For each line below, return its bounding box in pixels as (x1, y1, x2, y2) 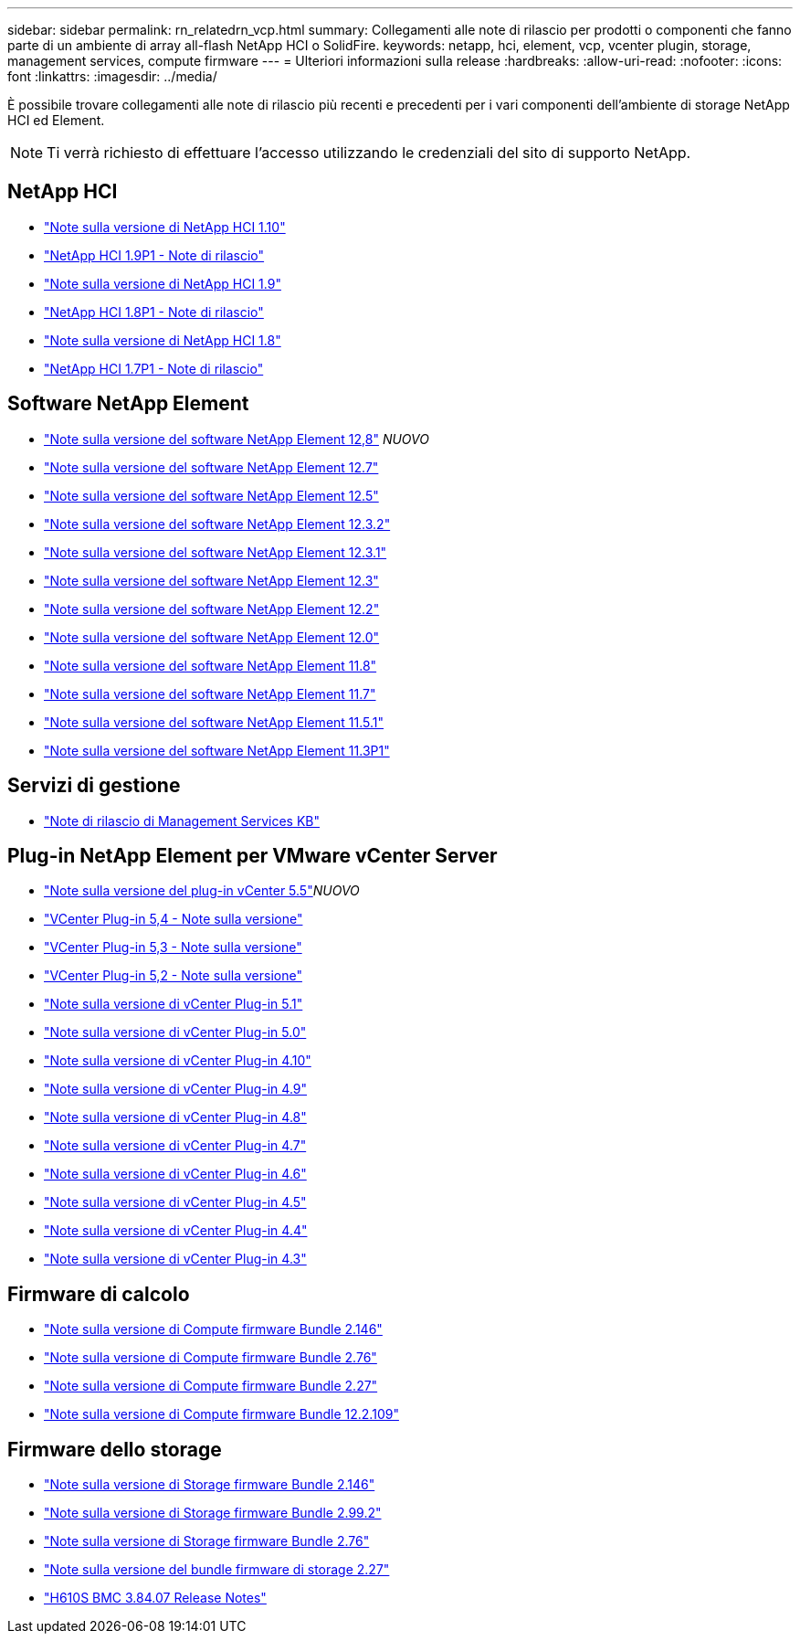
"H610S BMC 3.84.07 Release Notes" (44, 1590, 267, 1606)
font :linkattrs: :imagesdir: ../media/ (7, 69, 217, 84)
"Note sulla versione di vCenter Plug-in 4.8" (44, 1109, 307, 1126)
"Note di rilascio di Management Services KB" (44, 812, 321, 829)
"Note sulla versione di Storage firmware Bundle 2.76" (44, 1533, 370, 1550)
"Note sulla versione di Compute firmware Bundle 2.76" (44, 1350, 377, 1366)
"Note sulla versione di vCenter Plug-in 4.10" (44, 1053, 311, 1069)
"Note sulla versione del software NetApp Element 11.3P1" (44, 742, 390, 758)
